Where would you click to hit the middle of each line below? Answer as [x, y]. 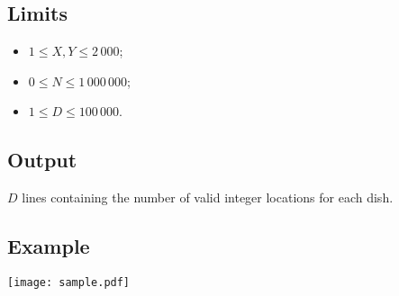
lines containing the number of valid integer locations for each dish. [208, 197]
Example [49, 246]
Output [42, 160]
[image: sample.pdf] [69, 282]
